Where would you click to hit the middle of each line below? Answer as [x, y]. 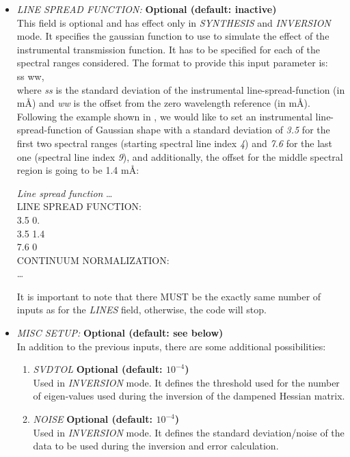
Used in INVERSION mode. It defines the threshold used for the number [186, 382]
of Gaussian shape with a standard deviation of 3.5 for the [207, 130]
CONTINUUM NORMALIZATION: [93, 260]
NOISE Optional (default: [93, 419]
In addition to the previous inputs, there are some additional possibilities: [171, 346]
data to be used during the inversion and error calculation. [156, 446]
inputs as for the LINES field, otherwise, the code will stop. [142, 310]
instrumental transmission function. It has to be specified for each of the [168, 49]
